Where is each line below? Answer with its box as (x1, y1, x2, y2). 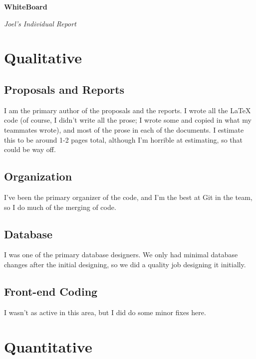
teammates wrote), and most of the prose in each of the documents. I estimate (4, 124, 244, 135)
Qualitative (4, 47, 82, 68)
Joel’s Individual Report (4, 18, 76, 28)
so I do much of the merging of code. (4, 201, 116, 212)
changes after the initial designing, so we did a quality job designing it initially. (4, 259, 246, 269)
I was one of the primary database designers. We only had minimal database (4, 249, 238, 260)
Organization (4, 169, 72, 184)
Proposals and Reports (4, 81, 125, 97)
